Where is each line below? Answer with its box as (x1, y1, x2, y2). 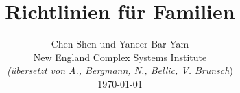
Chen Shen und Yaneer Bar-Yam (51, 37, 189, 51)
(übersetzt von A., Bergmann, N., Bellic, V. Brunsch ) (7, 63, 233, 77)
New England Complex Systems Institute (33, 50, 207, 64)
